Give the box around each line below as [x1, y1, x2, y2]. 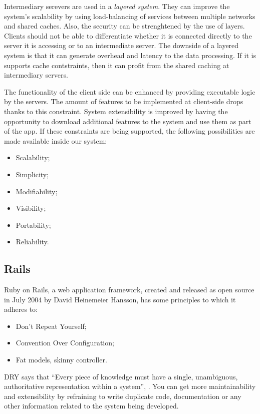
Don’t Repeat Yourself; [16, 320, 87, 331]
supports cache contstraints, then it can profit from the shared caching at [4, 60, 229, 70]
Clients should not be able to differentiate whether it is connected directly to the [4, 30, 252, 41]
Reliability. [16, 236, 49, 247]
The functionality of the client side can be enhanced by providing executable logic [4, 86, 255, 97]
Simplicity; [16, 169, 49, 179]
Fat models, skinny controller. [16, 354, 107, 365]
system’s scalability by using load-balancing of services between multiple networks [4, 11, 255, 21]
